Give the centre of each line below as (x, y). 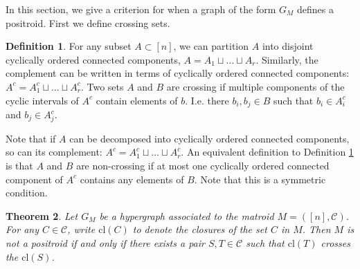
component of (34, 179)
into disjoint (288, 46)
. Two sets (102, 86)
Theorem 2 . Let (42, 215)
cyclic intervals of (42, 100)
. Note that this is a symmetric (260, 179)
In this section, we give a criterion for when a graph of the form (141, 9)
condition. (27, 193)
